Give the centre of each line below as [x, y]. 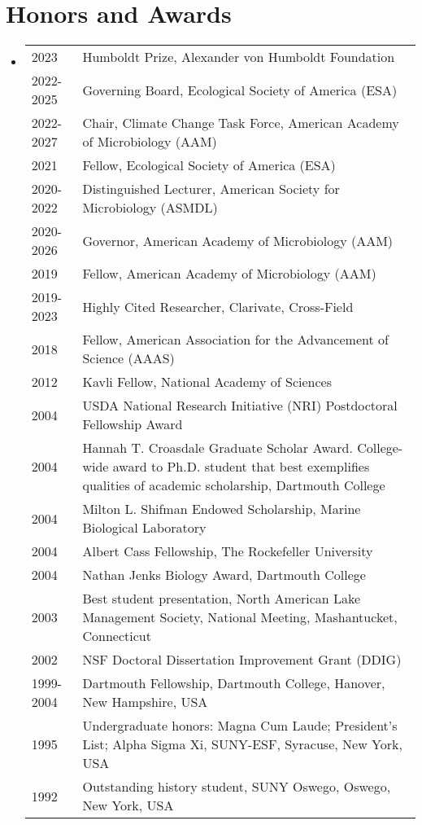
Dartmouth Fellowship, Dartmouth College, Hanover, [234, 683]
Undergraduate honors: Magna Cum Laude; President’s [240, 726]
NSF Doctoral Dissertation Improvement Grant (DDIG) [242, 660]
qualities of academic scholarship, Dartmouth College [234, 485]
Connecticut [117, 636]
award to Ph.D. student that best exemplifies [241, 467]
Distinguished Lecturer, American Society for [211, 189]
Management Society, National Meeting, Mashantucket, [240, 617]
